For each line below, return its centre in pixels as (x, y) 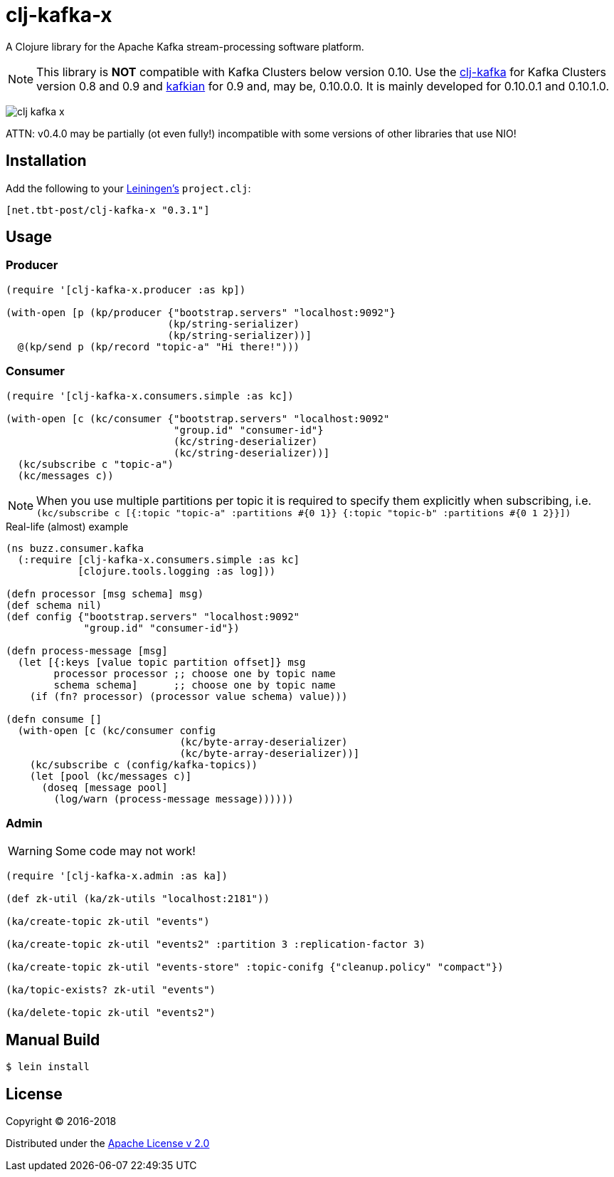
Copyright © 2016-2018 (61, 1121)
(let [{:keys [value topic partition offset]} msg (162, 662)
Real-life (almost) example (67, 526)
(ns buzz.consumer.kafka (75, 548)
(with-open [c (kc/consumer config (117, 730)
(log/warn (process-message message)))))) (174, 799)
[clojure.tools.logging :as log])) (177, 571)
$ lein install (48, 1067)
